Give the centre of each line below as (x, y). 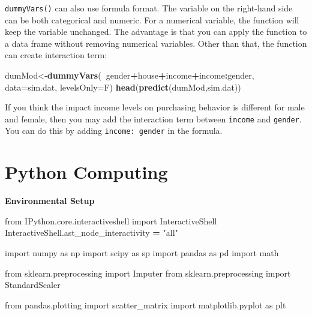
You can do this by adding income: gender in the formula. (114, 130)
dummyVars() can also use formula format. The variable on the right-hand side (149, 8)
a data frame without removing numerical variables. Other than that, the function (156, 43)
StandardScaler (33, 285)
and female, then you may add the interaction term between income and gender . (153, 118)
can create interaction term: (56, 55)
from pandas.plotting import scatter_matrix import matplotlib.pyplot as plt (145, 304)
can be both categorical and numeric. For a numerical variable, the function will (152, 19)
